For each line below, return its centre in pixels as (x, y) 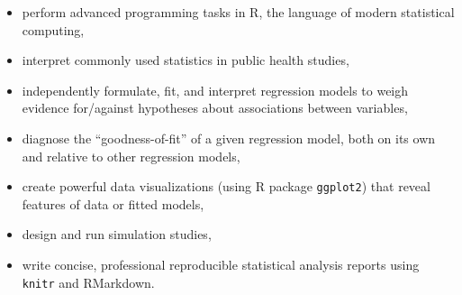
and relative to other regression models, (131, 156)
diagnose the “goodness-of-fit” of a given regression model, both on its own (229, 138)
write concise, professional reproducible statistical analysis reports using (221, 264)
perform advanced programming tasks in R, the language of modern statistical (238, 12)
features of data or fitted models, (113, 203)
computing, (53, 29)
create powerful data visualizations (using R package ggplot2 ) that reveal (226, 186)
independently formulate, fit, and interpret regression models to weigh (215, 90)
